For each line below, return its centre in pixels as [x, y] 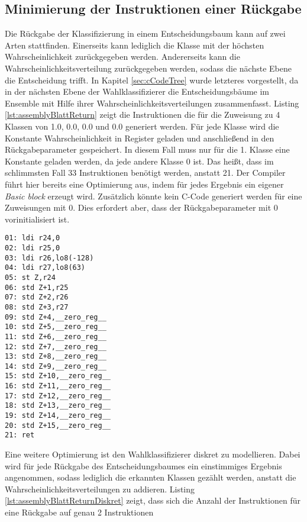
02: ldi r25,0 [33, 248]
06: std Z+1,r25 [37, 287]
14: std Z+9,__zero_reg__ [56, 366]
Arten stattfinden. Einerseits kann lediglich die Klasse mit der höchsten [135, 45]
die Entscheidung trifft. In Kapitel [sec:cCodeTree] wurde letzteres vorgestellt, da [152, 80]
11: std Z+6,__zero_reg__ [56, 336]
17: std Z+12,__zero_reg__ [58, 396]
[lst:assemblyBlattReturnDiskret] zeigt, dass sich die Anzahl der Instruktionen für [153, 500]
